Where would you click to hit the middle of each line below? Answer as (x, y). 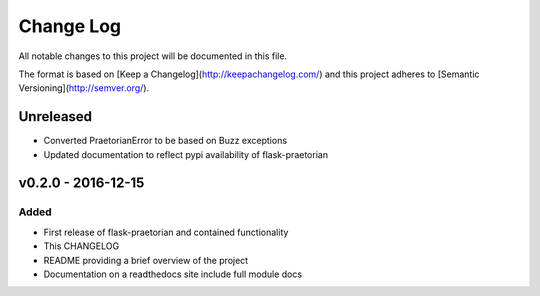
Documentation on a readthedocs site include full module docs (173, 274)
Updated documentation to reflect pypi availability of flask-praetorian (186, 154)
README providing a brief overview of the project (146, 260)
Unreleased (55, 116)
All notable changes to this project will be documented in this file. (153, 56)
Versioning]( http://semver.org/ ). (84, 88)
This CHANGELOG (81, 246)
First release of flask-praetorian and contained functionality (166, 232)
